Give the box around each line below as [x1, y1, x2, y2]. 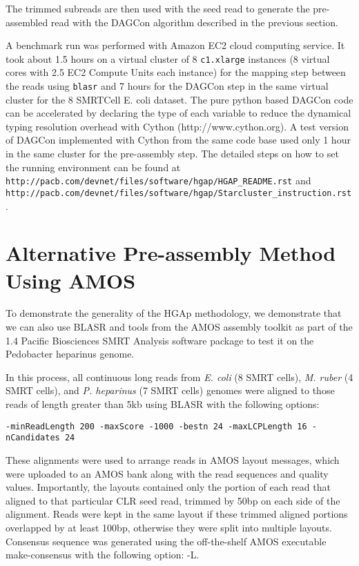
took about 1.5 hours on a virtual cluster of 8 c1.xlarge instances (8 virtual [6, 51, 330, 66]
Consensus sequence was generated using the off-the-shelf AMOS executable [6, 534, 327, 548]
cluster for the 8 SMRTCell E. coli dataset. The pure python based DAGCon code [6, 92, 353, 106]
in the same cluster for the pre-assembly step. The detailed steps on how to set [6, 146, 339, 161]
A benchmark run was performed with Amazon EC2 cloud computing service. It [6, 38, 345, 52]
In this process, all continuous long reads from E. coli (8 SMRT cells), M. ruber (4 [6, 369, 353, 384]
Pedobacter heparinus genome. [6, 347, 135, 361]
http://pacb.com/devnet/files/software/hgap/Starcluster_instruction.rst [6, 188, 352, 198]
